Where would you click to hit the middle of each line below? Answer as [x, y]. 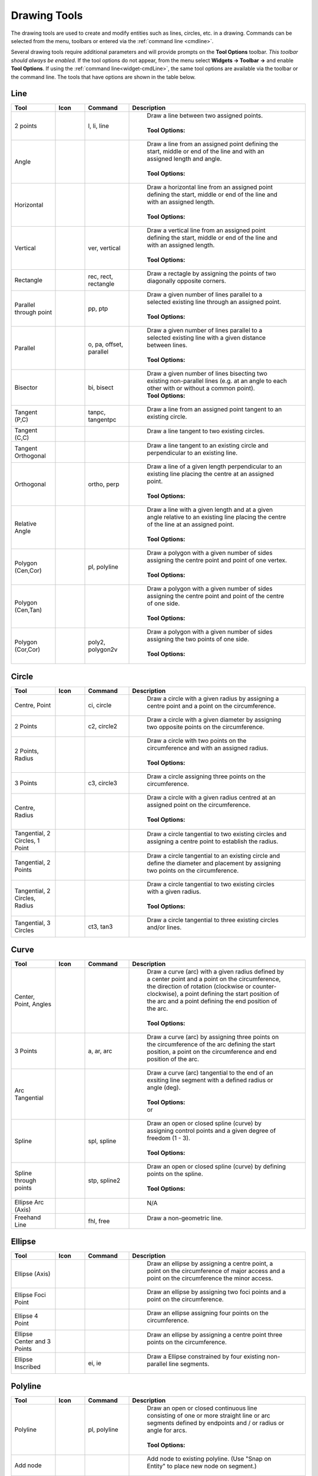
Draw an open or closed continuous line [202, 1408]
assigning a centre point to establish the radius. [213, 841]
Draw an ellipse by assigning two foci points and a [216, 1292]
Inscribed [28, 1367]
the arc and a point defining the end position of [212, 1001]
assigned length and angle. [184, 159]
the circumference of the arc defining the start [211, 1044]
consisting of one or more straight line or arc [208, 1416]
